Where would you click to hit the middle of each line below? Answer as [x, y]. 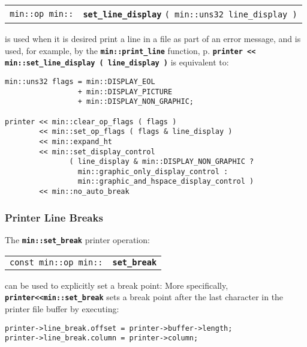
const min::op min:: [56, 262]
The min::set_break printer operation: [77, 240]
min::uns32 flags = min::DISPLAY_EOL [80, 81]
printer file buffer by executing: [62, 308]
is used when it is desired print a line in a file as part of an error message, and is [153, 38]
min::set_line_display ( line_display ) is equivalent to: [117, 62]
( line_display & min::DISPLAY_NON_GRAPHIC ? [162, 162]
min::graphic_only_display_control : [153, 171]
